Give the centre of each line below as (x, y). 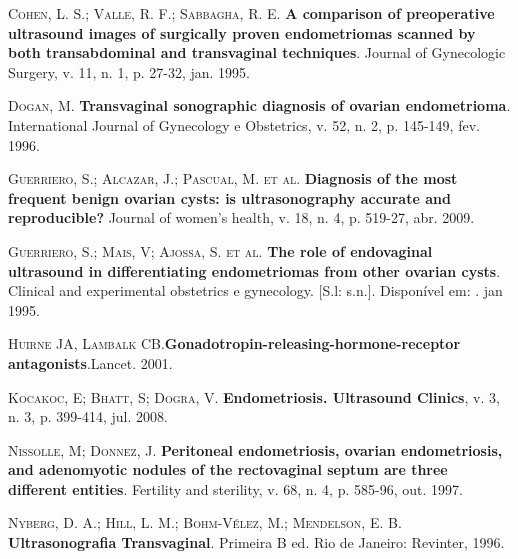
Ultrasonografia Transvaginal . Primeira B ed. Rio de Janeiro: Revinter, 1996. (256, 542)
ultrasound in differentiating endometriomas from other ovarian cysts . (254, 270)
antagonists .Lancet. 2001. (90, 362)
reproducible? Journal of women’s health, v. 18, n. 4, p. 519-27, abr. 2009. (241, 217)
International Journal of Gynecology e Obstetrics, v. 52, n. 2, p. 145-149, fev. (244, 124)
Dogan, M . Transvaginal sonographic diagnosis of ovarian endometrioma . (259, 105)
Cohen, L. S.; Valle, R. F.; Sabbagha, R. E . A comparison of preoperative (251, 13)
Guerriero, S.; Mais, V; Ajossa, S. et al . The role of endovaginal (220, 250)
